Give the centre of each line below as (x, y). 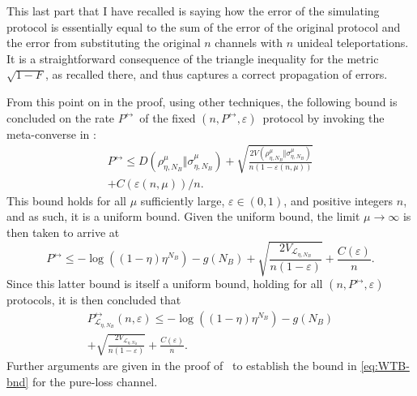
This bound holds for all (67, 200)
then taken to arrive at (63, 232)
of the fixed (168, 117)
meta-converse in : (51, 133)
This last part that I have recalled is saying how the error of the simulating (193, 11)
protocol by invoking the (323, 117)
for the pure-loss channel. (95, 381)
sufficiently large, (183, 200)
